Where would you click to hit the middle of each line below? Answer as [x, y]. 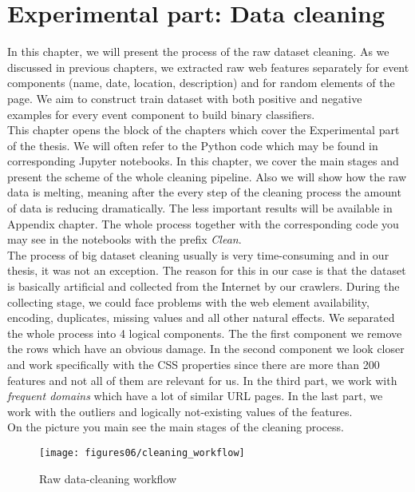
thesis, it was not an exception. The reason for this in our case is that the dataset [207, 270]
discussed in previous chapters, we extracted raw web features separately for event [208, 67]
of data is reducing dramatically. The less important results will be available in [200, 208]
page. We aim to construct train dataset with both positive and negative [185, 98]
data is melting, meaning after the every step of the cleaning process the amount [204, 192]
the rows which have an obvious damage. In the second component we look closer [206, 349]
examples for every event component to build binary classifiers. [161, 114]
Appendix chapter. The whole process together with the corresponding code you [203, 223]
